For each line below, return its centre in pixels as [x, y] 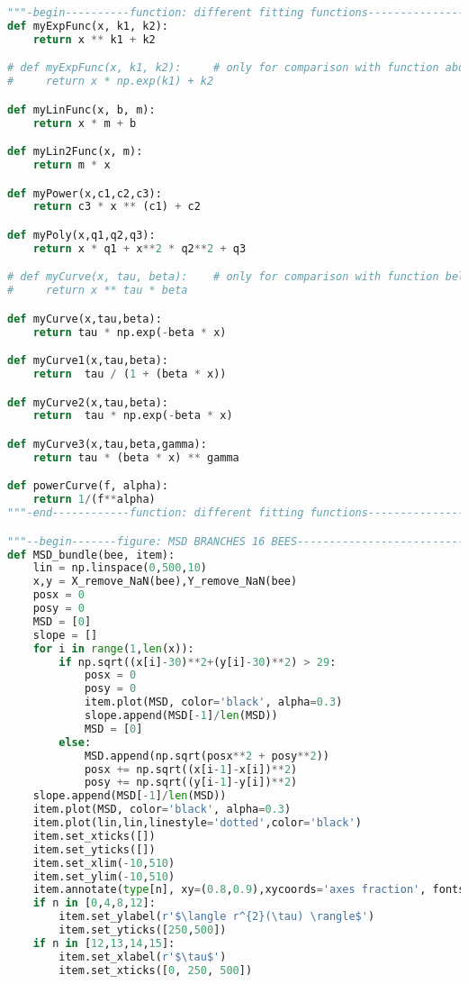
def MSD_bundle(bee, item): [91, 555]
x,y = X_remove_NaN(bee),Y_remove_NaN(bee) [165, 582]
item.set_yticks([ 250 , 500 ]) [143, 930]
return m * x [72, 164]
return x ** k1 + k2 [94, 39]
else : [75, 742]
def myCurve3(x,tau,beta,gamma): [107, 444]
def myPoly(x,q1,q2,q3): [81, 235]
